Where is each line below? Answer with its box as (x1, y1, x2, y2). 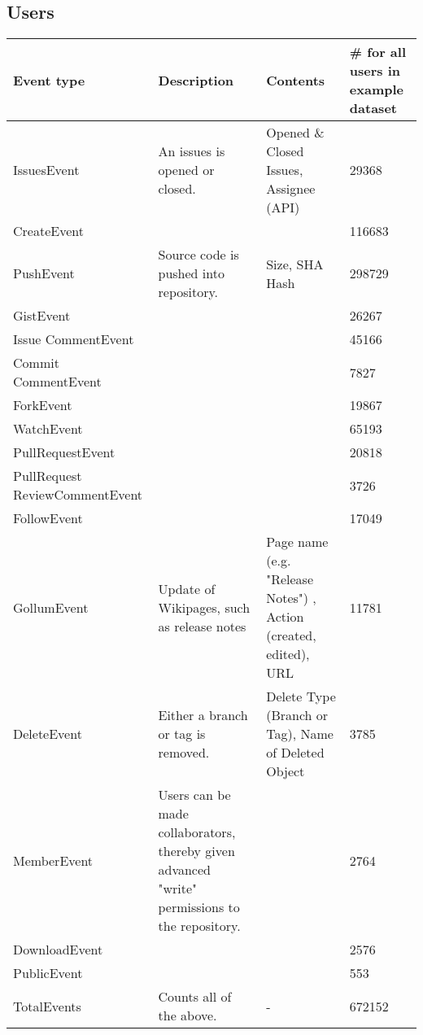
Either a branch (158, 705, 248, 725)
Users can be (158, 785, 231, 805)
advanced (158, 860, 211, 880)
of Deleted (266, 743, 325, 762)
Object (266, 762, 305, 781)
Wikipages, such (158, 597, 251, 617)
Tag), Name (266, 724, 334, 744)
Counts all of (158, 987, 232, 1007)
